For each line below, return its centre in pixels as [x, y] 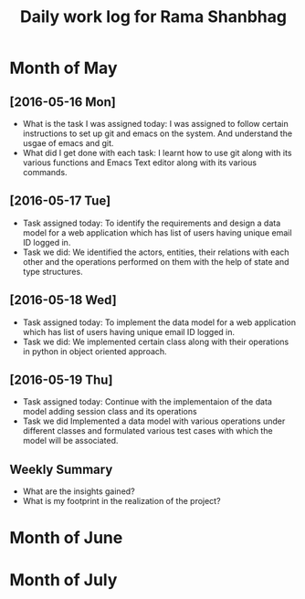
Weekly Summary [61, 469]
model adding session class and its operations [110, 412]
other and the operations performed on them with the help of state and [156, 261]
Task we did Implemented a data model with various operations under [154, 421]
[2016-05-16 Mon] [63, 102]
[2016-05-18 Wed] [63, 300]
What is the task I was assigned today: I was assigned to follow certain [156, 124]
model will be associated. [70, 441]
